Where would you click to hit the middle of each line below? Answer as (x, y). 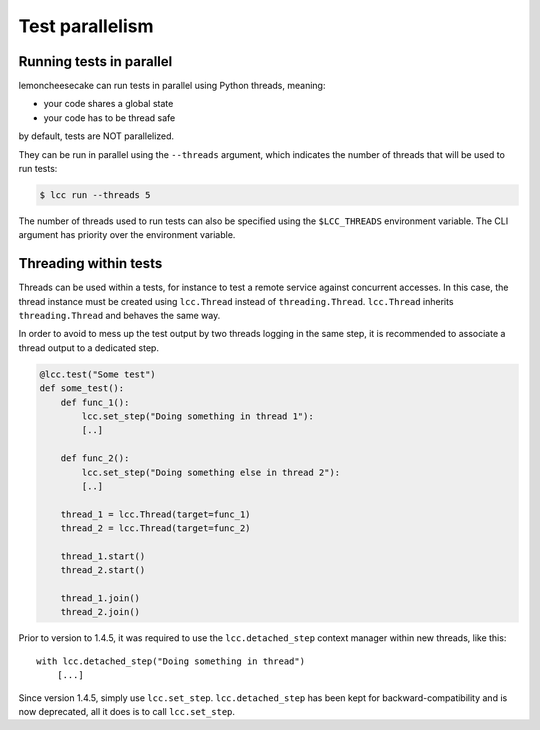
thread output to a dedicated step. (89, 347)
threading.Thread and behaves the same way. (119, 316)
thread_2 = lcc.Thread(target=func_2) (155, 528)
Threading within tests (90, 263)
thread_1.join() (100, 598)
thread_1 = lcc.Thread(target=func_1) (155, 514)
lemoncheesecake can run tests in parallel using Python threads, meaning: (172, 86)
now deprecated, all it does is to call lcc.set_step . (126, 712)
